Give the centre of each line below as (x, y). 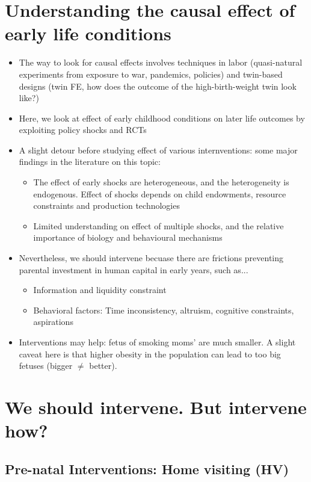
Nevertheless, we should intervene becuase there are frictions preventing (151, 258)
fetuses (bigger (46, 366)
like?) (29, 98)
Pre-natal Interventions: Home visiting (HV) (147, 468)
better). (103, 366)
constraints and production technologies (106, 205)
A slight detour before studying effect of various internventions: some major (158, 150)
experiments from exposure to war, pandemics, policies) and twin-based (151, 74)
